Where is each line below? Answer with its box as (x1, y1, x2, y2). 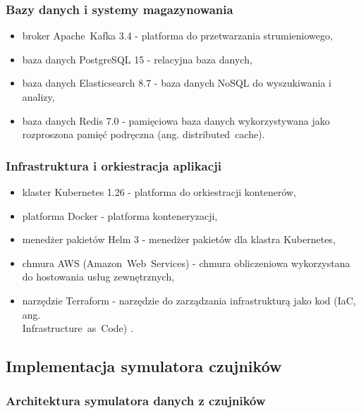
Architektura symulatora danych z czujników (6, 392, 266, 409)
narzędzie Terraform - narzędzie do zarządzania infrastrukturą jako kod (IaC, (22, 292, 356, 307)
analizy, (22, 90, 55, 104)
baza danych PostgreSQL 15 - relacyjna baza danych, (22, 51, 252, 66)
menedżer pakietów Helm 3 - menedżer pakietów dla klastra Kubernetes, (22, 232, 336, 247)
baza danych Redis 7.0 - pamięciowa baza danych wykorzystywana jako (22, 113, 330, 128)
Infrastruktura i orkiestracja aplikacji (6, 156, 222, 174)
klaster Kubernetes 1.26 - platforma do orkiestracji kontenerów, (22, 185, 296, 199)
